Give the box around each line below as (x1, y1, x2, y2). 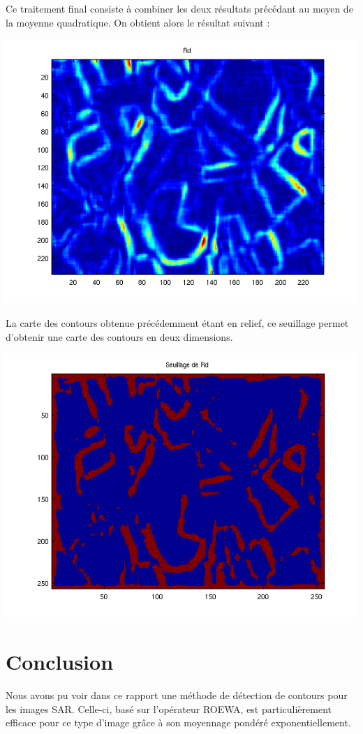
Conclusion (6, 647, 114, 676)
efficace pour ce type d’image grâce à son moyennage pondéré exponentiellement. (6, 715, 351, 730)
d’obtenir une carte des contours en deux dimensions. (6, 329, 233, 344)
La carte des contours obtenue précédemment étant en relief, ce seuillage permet (6, 316, 349, 330)
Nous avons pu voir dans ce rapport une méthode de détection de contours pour (6, 688, 348, 703)
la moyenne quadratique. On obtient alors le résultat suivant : (6, 15, 270, 29)
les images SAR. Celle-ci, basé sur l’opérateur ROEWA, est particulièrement (6, 701, 332, 716)
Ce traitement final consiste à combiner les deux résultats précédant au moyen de (6, 1, 353, 15)
